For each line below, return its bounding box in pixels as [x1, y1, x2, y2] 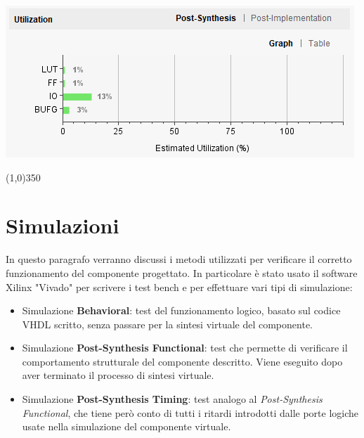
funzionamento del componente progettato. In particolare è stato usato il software [6, 265, 358, 280]
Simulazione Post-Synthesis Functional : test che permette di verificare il [22, 340, 348, 355]
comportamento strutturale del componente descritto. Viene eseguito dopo [22, 354, 343, 368]
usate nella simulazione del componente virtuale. [22, 419, 231, 434]
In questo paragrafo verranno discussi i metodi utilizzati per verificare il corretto [6, 252, 352, 266]
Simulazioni [6, 211, 119, 240]
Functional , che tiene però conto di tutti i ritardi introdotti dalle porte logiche [22, 405, 359, 420]
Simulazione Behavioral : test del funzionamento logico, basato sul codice [22, 303, 341, 318]
